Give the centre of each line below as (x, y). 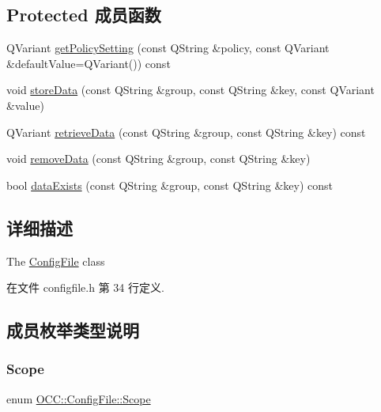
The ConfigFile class (56, 261)
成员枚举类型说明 (73, 330)
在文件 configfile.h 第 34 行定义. (85, 287)
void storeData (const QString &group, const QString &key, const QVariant (190, 90)
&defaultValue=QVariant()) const (89, 63)
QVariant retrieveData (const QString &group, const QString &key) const (186, 132)
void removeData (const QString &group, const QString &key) (158, 159)
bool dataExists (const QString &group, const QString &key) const (170, 185)
